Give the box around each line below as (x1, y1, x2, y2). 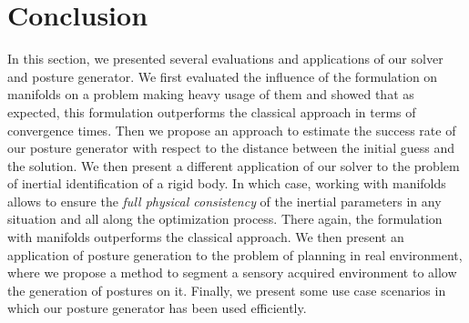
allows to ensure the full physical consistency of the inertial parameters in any (7, 191, 442, 210)
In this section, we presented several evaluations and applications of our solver (7, 49, 444, 68)
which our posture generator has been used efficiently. (7, 298, 307, 318)
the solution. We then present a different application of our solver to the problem (7, 156, 460, 175)
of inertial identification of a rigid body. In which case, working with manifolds (7, 174, 446, 193)
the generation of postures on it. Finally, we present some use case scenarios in (7, 280, 446, 299)
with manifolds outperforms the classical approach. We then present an (7, 227, 404, 247)
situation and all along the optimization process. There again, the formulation (7, 209, 443, 228)
